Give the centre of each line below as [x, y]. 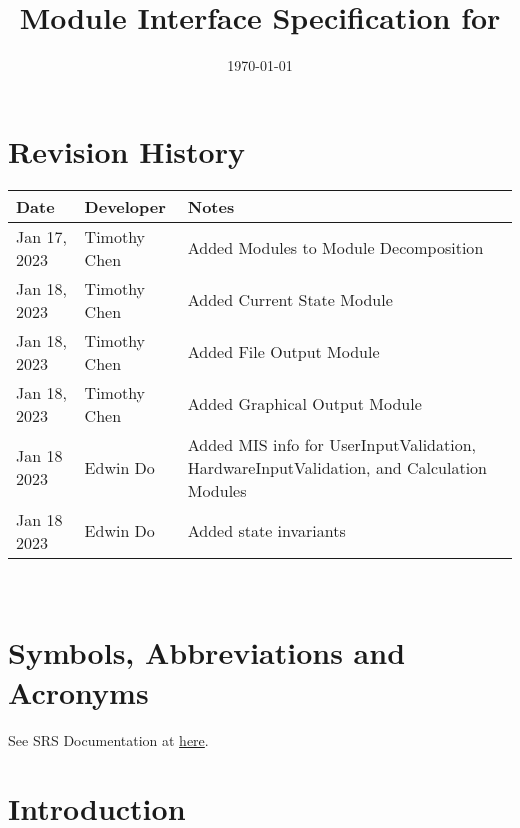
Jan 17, [41, 236]
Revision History [126, 150]
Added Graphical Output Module [304, 404]
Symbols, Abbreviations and [207, 652]
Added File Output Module [283, 352]
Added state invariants [266, 531]
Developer [125, 206]
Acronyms [78, 691]
